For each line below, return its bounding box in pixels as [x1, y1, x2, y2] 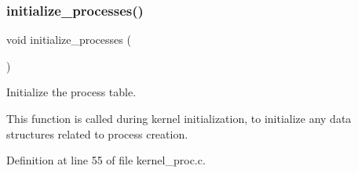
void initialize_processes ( [6, 31, 131, 48]
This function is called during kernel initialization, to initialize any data [6, 110, 352, 126]
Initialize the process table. [6, 84, 137, 100]
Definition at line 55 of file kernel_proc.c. [6, 152, 206, 168]
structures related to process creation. [6, 125, 188, 142]
